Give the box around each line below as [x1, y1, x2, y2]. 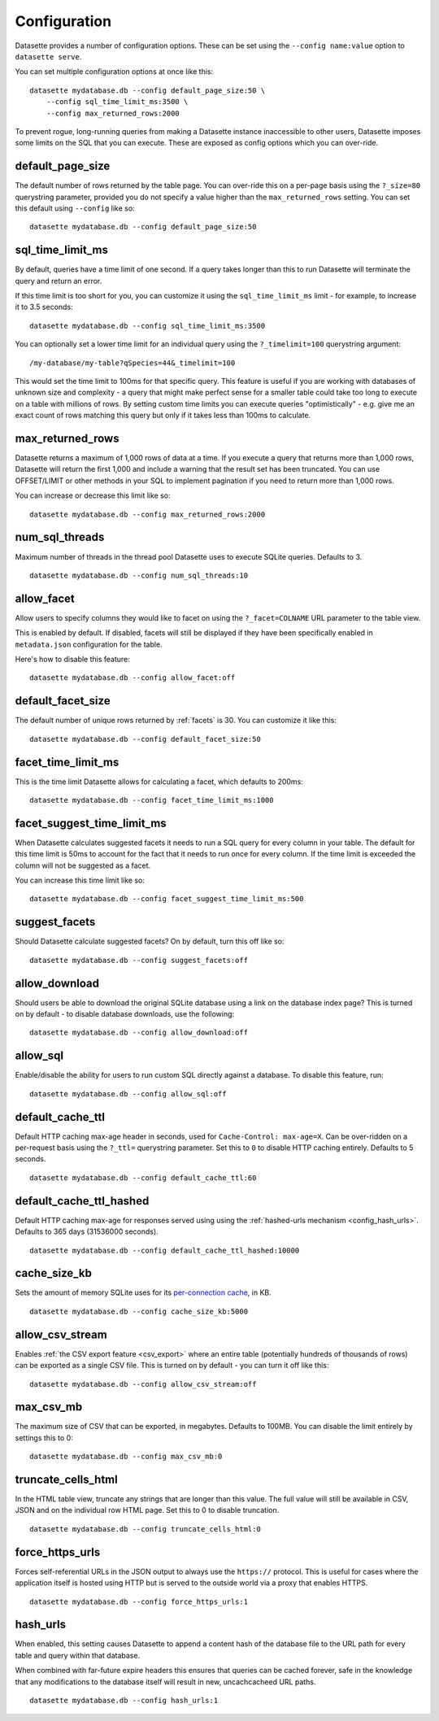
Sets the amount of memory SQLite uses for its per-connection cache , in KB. [15, 1287, 272, 1297]
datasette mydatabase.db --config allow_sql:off [29, 1089, 227, 1098]
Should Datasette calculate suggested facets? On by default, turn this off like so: [15, 936, 285, 947]
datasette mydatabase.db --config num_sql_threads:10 [29, 570, 248, 580]
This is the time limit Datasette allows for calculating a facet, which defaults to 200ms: [15, 777, 304, 786]
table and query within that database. [15, 1650, 141, 1660]
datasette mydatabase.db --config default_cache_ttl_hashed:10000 [29, 1245, 300, 1255]
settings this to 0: [15, 1432, 73, 1443]
